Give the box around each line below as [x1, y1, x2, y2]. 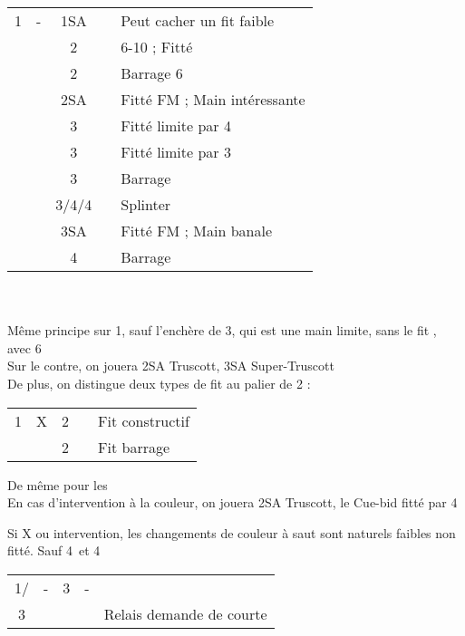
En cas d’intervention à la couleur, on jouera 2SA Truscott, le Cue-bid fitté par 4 [7, 493, 458, 512]
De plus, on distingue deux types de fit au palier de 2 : [7, 373, 311, 392]
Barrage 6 [121, 63, 183, 83]
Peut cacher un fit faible [121, 10, 275, 31]
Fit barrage [98, 436, 170, 458]
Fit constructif [98, 410, 189, 431]
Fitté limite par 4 [121, 115, 231, 136]
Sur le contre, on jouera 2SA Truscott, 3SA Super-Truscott [7, 356, 334, 375]
